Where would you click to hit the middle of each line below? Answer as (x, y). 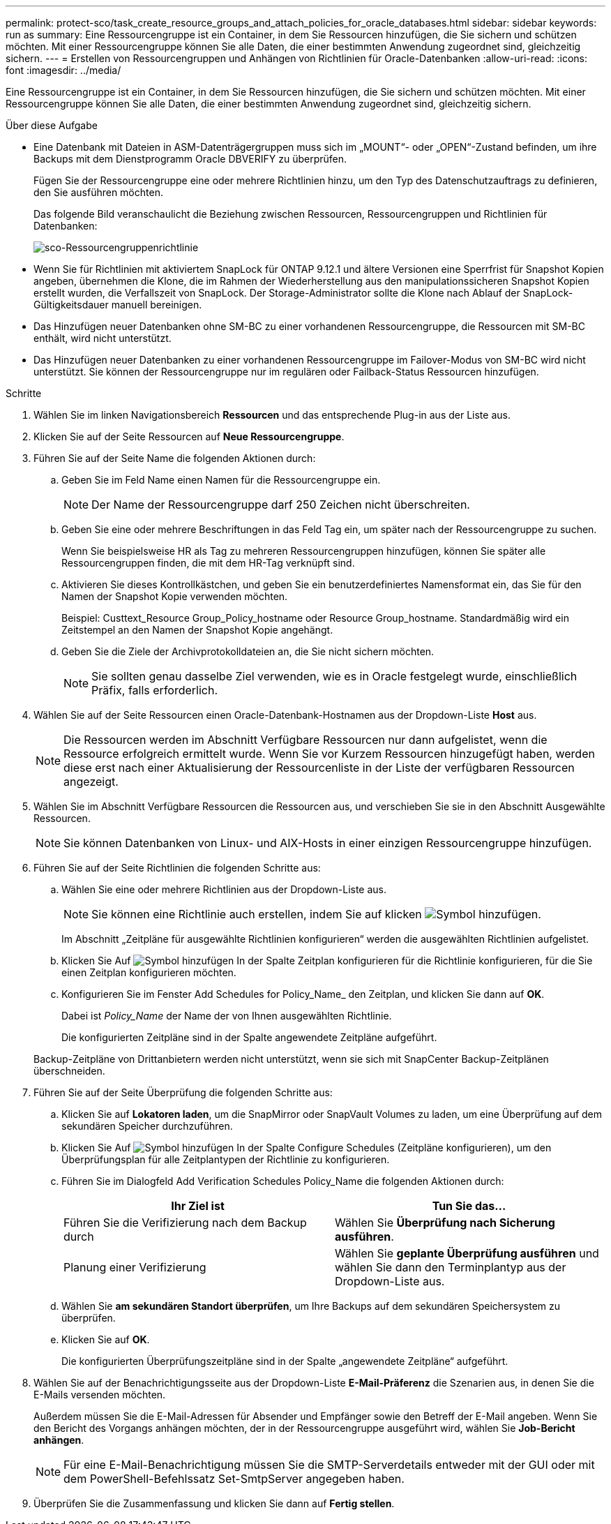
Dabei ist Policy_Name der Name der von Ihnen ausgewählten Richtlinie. (227, 1016)
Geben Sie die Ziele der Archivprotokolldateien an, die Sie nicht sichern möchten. (248, 651)
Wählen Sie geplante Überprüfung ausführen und (467, 1253)
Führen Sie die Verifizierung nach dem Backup (185, 1223)
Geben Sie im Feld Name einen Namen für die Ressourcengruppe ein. (221, 480)
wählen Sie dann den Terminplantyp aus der (451, 1267)
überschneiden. (69, 1071)
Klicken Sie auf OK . (106, 1339)
